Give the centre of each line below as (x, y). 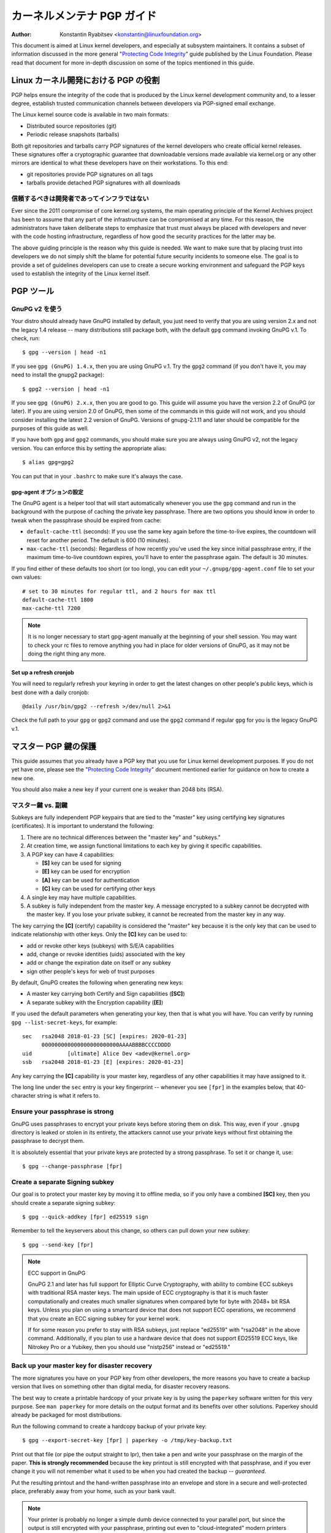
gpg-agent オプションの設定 (48, 492)
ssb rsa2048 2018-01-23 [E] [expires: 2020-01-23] (103, 1062)
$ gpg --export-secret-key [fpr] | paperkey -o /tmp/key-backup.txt (127, 1440)
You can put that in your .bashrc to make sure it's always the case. (97, 476)
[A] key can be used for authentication (91, 880)
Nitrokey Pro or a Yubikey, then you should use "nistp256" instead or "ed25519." (129, 1347)
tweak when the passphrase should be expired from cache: (86, 520)
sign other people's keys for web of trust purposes (91, 971)
